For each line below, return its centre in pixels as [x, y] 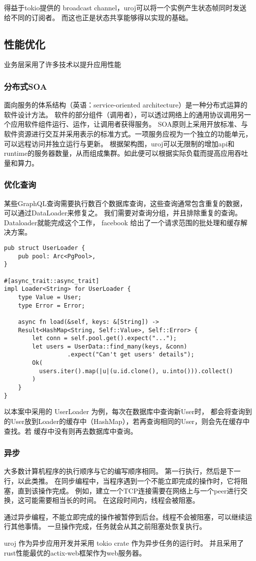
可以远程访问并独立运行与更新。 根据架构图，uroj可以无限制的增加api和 [119, 143]
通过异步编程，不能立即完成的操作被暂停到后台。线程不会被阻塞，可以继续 [125, 516]
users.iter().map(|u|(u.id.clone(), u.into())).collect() [136, 371]
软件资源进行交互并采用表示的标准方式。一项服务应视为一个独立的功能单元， [128, 133]
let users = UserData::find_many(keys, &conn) [110, 346]
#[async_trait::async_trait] [52, 281]
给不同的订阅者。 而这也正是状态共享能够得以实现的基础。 [98, 17]
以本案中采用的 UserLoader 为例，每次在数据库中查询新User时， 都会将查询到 [128, 411]
